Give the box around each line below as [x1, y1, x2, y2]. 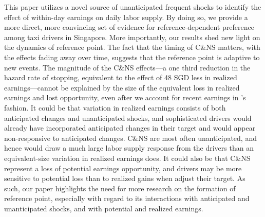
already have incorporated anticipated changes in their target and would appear [4, 122, 256, 133]
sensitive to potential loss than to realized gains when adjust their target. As [4, 173, 245, 184]
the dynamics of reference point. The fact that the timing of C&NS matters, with [4, 42, 260, 52]
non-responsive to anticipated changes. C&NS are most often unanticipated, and [4, 132, 257, 143]
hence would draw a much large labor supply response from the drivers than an [4, 142, 254, 153]
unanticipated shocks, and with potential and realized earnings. [4, 203, 203, 213]
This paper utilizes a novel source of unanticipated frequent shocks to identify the [4, 2, 261, 12]
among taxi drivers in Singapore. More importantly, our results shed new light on [4, 31, 260, 42]
